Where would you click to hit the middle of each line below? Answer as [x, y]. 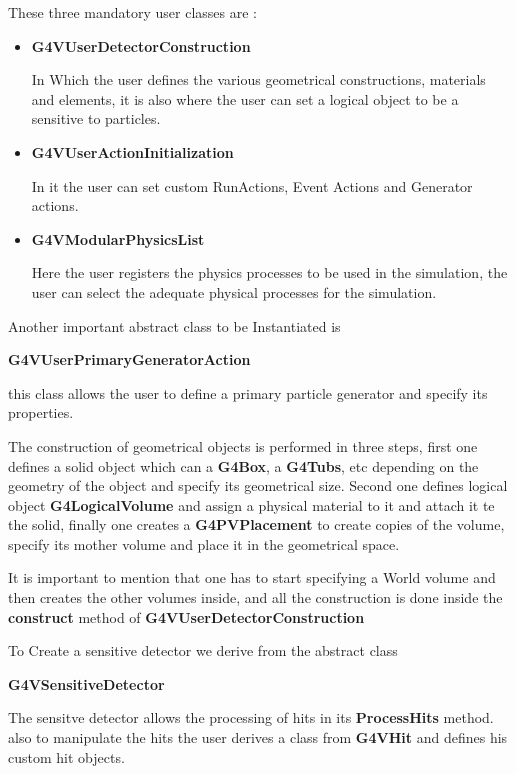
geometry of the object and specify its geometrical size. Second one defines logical [258, 485]
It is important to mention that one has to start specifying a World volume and [252, 577]
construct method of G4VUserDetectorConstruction [186, 616]
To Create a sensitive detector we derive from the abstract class [203, 650]
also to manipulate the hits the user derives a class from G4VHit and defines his [258, 737]
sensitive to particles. [96, 118]
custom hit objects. [66, 756]
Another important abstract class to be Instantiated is [174, 325]
